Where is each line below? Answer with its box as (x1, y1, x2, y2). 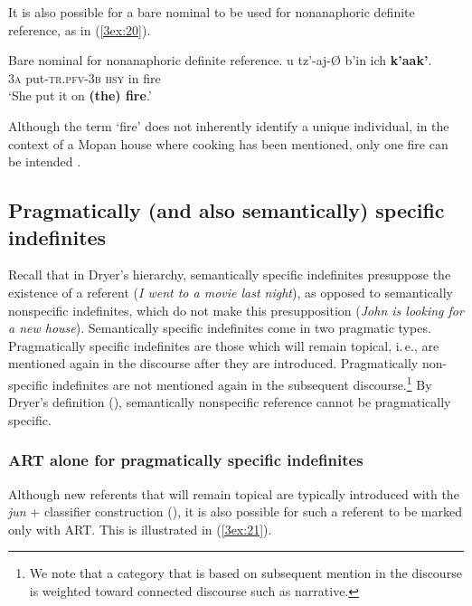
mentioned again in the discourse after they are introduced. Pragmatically (8, 354, 419, 373)
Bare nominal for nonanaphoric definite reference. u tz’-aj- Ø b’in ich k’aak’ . (8, 51, 432, 70)
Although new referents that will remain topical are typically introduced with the (8, 484, 459, 503)
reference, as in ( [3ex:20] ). (8, 20, 151, 39)
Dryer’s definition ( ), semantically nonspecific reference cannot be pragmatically (8, 393, 451, 412)
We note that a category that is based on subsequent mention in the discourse (29, 563, 462, 582)
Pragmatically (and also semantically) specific (8, 196, 445, 224)
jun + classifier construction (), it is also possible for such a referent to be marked (8, 502, 462, 521)
